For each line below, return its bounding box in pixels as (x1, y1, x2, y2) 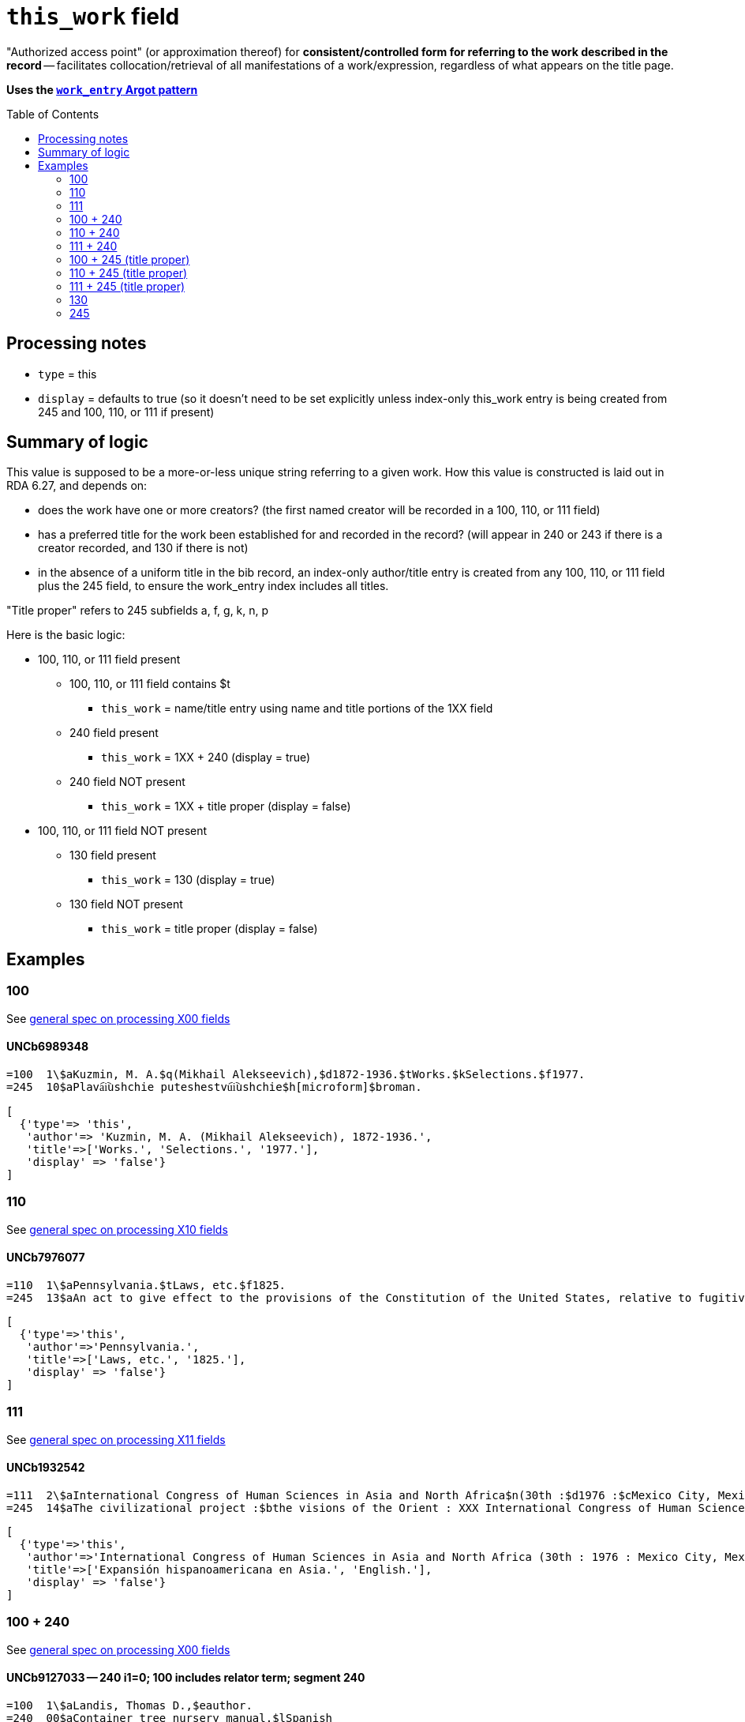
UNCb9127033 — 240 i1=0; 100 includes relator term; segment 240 (6, 1671, 365, 1685)
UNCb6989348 (6, 1040, 89, 1054)
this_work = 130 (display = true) (101, 873, 275, 887)
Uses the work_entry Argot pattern (6, 82, 198, 96)
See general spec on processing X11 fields (6, 1432, 226, 1446)
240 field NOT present (69, 775, 185, 789)
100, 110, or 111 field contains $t (69, 677, 230, 691)
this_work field (6, 3, 180, 30)
